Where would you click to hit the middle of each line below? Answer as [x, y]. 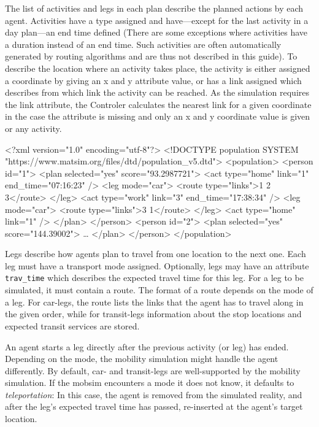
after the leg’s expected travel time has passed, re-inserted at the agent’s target [154, 406]
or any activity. [33, 128]
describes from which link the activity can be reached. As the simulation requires [157, 92]
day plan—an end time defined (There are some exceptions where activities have [156, 32]
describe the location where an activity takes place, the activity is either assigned [158, 68]
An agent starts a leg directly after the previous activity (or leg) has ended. [147, 346]
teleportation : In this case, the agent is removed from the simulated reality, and [154, 394]
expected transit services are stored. [72, 325]
